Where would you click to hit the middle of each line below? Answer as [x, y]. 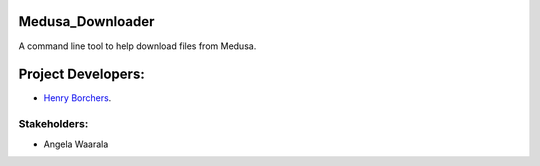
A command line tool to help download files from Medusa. [137, 46]
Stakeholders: [53, 124]
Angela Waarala [76, 144]
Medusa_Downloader [86, 21]
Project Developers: [81, 74]
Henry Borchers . [77, 98]
